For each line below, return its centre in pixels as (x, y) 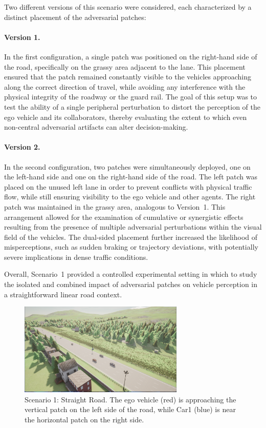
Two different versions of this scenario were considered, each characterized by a (128, 7)
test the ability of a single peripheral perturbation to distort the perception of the (132, 106)
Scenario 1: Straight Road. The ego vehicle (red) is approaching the (130, 399)
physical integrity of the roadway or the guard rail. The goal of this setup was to (131, 97)
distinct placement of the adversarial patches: (75, 17)
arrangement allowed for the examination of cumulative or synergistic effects (124, 217)
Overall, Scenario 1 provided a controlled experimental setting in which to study (131, 274)
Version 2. (22, 147)
